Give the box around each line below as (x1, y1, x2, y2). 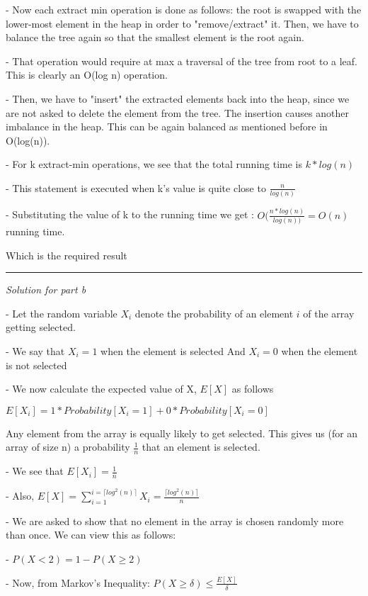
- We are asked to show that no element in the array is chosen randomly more (6, 513, 344, 528)
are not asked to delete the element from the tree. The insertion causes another (6, 105, 349, 120)
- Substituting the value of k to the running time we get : (6, 207, 254, 222)
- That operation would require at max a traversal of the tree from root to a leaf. (6, 53, 357, 68)
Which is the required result (6, 247, 127, 262)
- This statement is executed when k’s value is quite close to (6, 180, 266, 195)
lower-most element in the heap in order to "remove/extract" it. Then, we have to (6, 16, 359, 30)
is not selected (6, 357, 67, 372)
